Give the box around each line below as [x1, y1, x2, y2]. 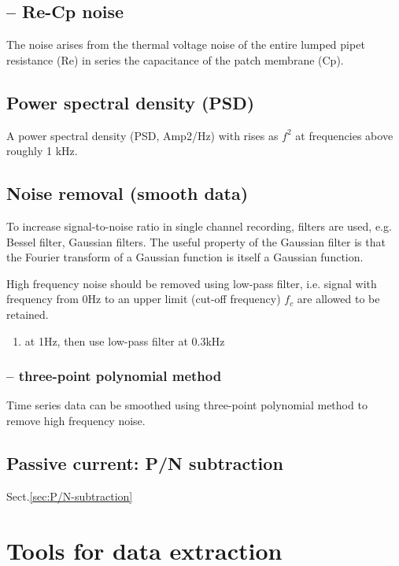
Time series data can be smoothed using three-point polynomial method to [6, 397, 368, 413]
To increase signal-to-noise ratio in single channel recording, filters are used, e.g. [6, 217, 392, 234]
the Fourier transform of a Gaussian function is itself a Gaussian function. [6, 249, 364, 265]
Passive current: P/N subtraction [6, 450, 283, 475]
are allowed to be [297, 290, 380, 307]
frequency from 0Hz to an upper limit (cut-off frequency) [6, 290, 281, 307]
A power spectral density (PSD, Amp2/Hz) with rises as [6, 127, 279, 143]
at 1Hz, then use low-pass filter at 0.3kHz [24, 332, 225, 349]
